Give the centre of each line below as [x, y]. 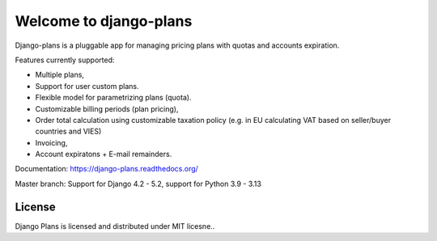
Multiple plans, [60, 75]
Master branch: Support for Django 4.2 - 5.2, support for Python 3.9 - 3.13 [138, 184]
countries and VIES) [68, 131]
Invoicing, [51, 142]
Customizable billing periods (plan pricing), [107, 108]
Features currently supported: [65, 60]
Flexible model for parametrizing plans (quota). [113, 98]
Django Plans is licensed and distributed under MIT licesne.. [115, 226]
